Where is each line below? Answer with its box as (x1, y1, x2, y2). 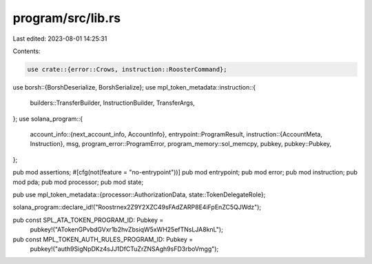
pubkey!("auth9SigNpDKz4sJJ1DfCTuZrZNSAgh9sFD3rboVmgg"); (30, 245, 219, 253)
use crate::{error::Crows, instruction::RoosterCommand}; (27, 65, 227, 73)
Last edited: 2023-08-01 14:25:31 (12, 34, 107, 43)
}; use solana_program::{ (12, 114, 83, 123)
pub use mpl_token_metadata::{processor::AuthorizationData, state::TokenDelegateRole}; (12, 190, 266, 199)
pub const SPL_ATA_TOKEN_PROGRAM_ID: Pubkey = (12, 216, 164, 224)
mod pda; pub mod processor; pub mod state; (12, 178, 144, 186)
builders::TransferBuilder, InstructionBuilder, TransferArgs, (30, 99, 196, 107)
